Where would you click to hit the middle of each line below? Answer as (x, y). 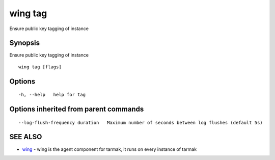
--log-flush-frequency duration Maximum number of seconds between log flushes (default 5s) (141, 123)
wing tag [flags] (40, 67)
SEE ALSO (26, 137)
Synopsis (25, 43)
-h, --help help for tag (52, 95)
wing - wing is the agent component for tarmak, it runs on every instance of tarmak (109, 149)
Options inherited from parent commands (77, 109)
